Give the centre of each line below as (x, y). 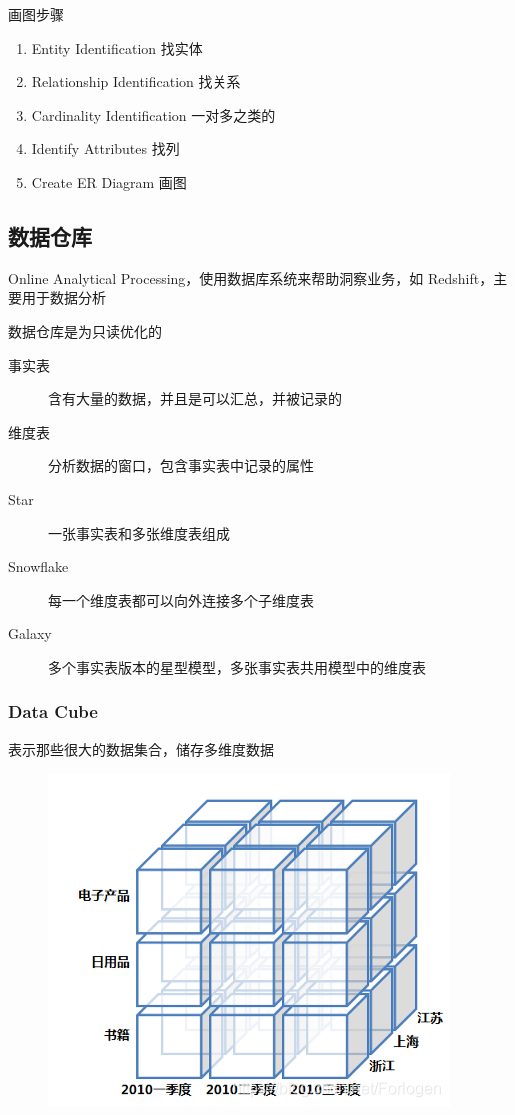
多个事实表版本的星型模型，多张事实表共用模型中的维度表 (237, 666)
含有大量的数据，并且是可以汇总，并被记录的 (195, 398)
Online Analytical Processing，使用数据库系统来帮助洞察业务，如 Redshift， (251, 277)
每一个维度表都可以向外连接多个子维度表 (181, 599)
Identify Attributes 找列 (105, 148)
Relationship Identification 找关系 (136, 81)
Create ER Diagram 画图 (109, 181)
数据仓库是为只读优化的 (85, 330)
